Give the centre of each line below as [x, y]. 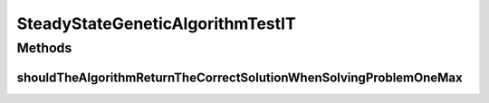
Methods [44, 48]
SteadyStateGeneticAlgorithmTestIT [156, 23]
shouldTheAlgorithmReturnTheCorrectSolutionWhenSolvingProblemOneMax [240, 77]
